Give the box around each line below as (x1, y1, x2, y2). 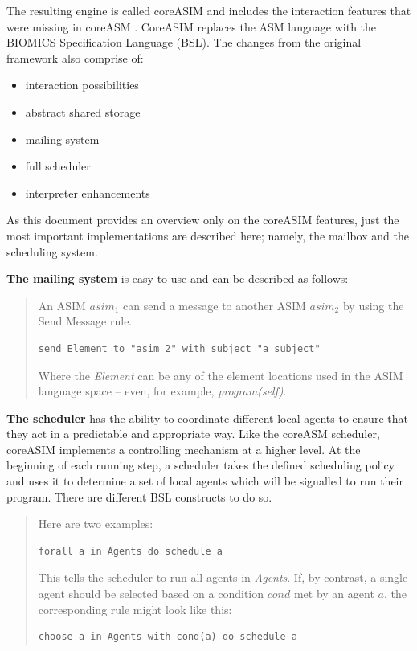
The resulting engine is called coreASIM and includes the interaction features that (6, 2, 411, 18)
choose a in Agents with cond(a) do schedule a (38, 631, 297, 643)
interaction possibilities (25, 76, 139, 93)
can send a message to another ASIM (123, 297, 306, 313)
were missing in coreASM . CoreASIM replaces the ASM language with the (6, 18, 377, 35)
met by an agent (293, 585, 374, 602)
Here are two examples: (38, 515, 153, 532)
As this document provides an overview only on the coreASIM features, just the (6, 211, 399, 228)
